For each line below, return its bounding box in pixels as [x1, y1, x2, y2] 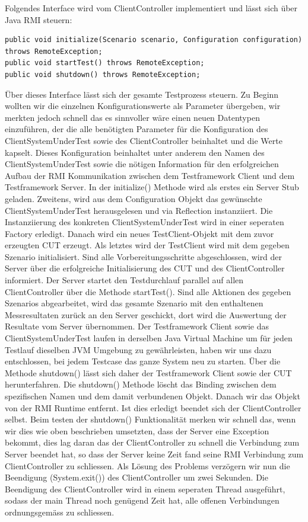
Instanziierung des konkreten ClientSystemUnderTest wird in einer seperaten [5, 216, 284, 228]
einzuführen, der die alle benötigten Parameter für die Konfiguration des [5, 123, 268, 135]
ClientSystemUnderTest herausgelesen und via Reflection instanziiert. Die [5, 204, 273, 216]
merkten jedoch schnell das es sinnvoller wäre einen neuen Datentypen [5, 111, 260, 123]
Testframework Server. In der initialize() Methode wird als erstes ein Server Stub [5, 181, 299, 193]
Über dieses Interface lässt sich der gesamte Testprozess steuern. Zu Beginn [5, 88, 279, 100]
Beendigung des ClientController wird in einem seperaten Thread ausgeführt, [5, 482, 285, 495]
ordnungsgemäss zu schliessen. [5, 505, 115, 518]
